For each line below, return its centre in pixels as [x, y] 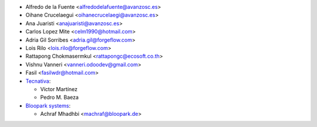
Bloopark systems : [48, 105]
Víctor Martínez [59, 89]
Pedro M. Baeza [60, 98]
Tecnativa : [38, 81]
